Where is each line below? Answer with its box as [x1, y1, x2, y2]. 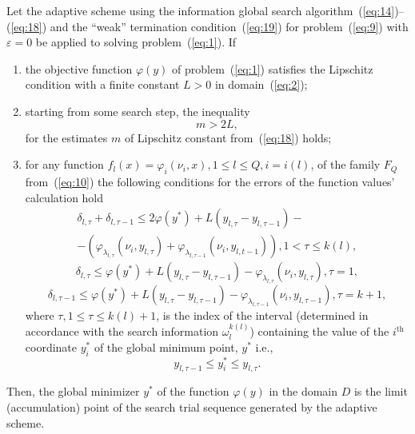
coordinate [25, 338, 78, 355]
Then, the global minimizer [6, 383, 140, 400]
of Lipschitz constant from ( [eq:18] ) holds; [124, 129, 332, 145]
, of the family [310, 156, 381, 173]
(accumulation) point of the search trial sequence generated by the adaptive [6, 398, 377, 415]
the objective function [25, 60, 133, 77]
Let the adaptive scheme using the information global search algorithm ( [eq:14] [6, 2, 395, 18]
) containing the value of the [249, 323, 389, 340]
